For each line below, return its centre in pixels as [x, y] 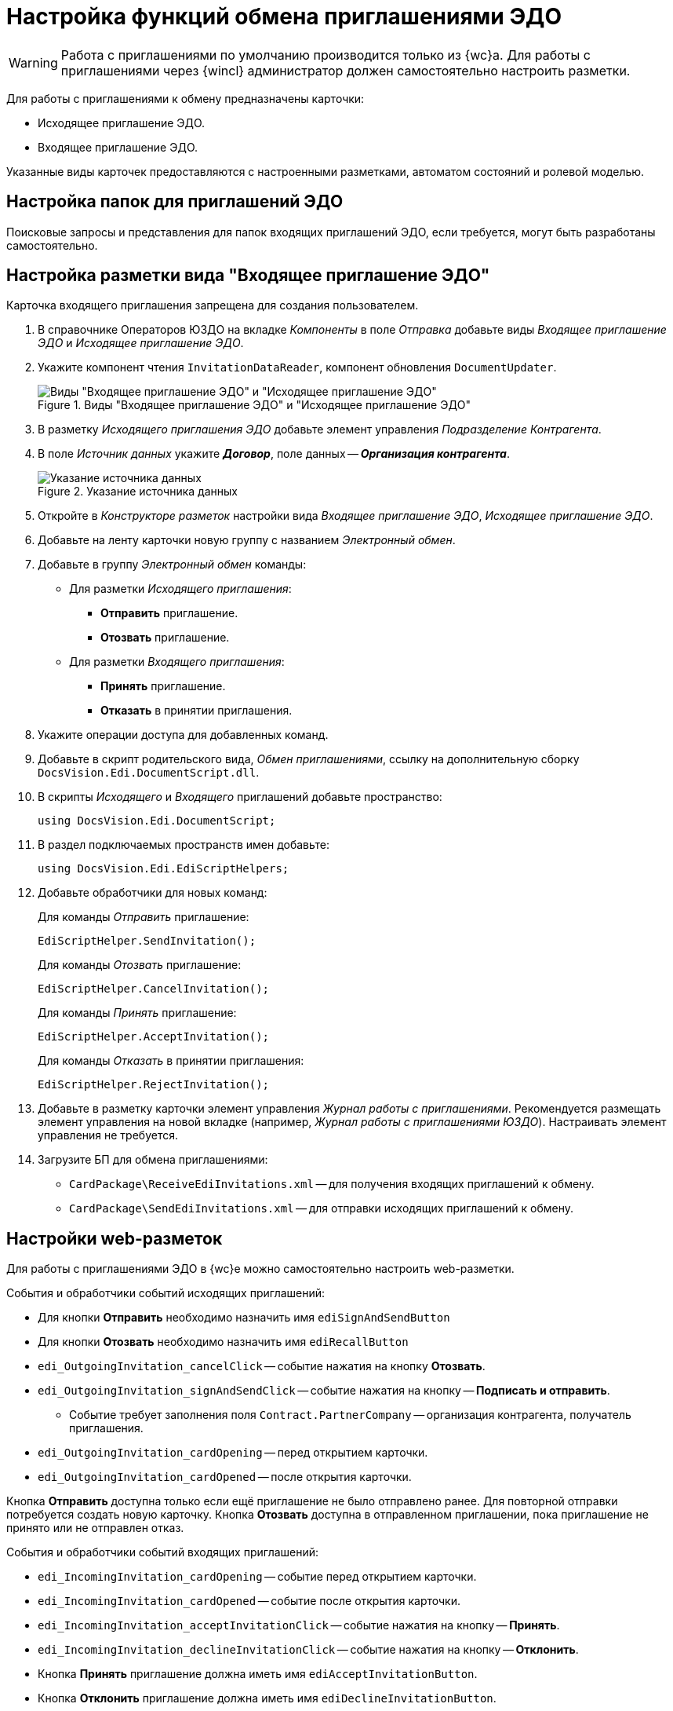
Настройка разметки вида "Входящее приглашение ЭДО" [248, 276]
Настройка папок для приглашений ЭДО [175, 202]
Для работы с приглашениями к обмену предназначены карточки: [186, 98]
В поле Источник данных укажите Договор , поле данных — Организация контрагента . [274, 454]
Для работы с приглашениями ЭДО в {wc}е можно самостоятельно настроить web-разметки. [260, 1269]
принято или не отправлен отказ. [95, 1528]
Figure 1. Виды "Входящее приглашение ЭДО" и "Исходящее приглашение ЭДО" [255, 405]
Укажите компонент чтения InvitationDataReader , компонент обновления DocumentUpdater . [297, 367]
